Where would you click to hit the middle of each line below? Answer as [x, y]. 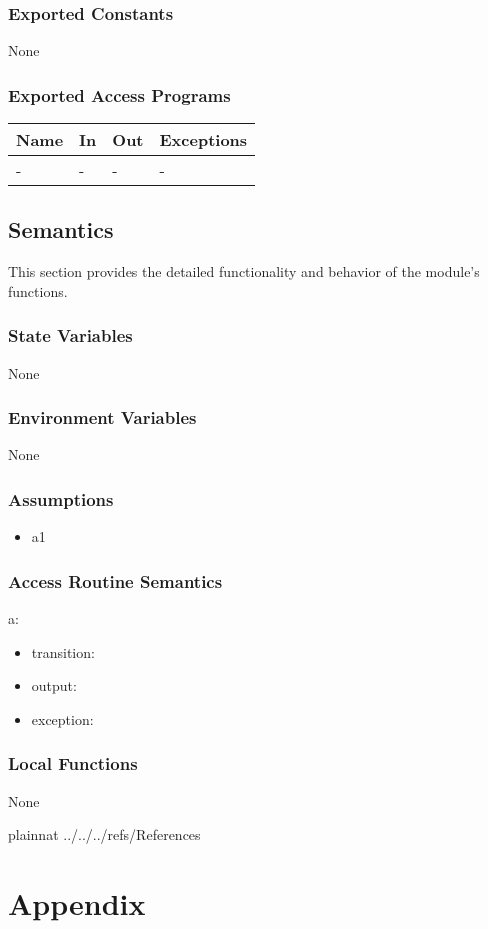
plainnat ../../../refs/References [104, 834]
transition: [63, 651]
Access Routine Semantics [115, 580]
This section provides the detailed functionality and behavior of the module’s [244, 271]
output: [54, 685]
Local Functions [73, 763]
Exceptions [203, 140]
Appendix [77, 903]
